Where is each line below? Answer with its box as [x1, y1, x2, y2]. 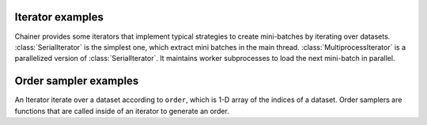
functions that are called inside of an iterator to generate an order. [14, 106, 229, 116]
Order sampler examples [14, 74, 139, 88]
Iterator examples [14, 10, 104, 24]
